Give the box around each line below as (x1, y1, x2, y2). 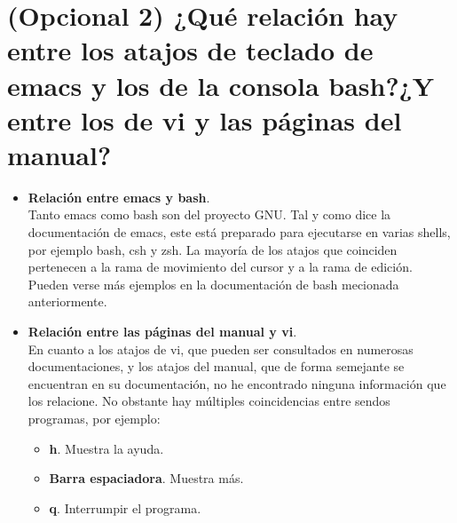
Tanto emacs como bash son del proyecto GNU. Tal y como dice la (28, 205, 391, 224)
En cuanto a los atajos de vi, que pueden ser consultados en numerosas (28, 339, 414, 358)
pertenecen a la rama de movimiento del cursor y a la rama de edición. (28, 258, 413, 276)
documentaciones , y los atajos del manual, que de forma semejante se (28, 357, 405, 376)
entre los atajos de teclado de (7, 32, 374, 68)
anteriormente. (28, 292, 107, 311)
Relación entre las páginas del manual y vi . (28, 322, 297, 341)
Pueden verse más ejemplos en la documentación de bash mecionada (28, 274, 399, 293)
